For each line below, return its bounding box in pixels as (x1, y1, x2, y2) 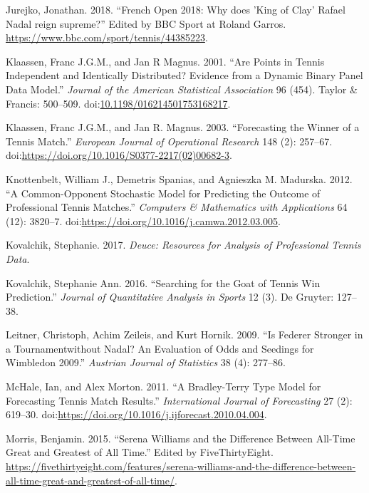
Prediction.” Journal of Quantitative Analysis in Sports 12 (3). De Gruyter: (6, 289, 334, 304)
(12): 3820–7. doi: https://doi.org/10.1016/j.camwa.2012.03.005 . (6, 213, 281, 228)
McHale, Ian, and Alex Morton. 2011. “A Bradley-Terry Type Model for (6, 379, 321, 394)
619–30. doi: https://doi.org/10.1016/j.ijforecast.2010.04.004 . (6, 407, 267, 422)
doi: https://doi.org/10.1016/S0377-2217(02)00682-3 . (6, 147, 232, 162)
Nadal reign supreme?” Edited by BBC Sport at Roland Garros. (6, 16, 286, 31)
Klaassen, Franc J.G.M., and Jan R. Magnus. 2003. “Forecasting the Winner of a (6, 120, 360, 135)
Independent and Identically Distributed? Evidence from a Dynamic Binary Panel (6, 68, 363, 83)
